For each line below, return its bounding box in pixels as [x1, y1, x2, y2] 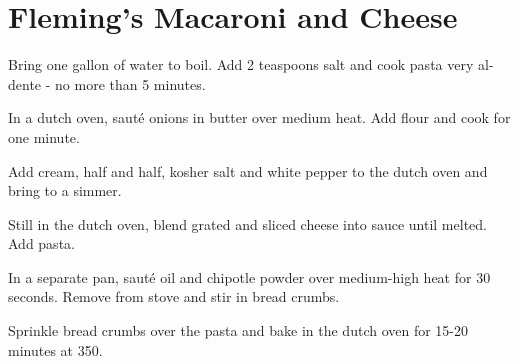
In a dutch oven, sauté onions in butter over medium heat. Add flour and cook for [8, 107, 511, 128]
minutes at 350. [8, 339, 103, 360]
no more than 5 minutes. [55, 73, 206, 94]
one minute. [8, 126, 80, 147]
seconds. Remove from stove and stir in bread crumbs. [8, 286, 340, 307]
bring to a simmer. [8, 180, 122, 201]
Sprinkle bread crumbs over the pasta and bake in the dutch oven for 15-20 [8, 320, 469, 341]
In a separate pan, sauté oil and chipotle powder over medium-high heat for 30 [8, 266, 491, 287]
